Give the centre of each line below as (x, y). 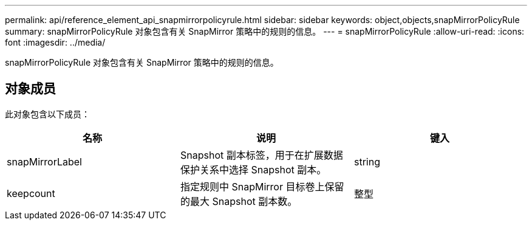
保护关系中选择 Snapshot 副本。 (253, 169)
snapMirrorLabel (44, 161)
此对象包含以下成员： (47, 114)
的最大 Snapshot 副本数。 (239, 201)
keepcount (31, 193)
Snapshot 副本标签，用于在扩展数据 (261, 155)
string (367, 161)
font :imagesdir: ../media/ (55, 42)
